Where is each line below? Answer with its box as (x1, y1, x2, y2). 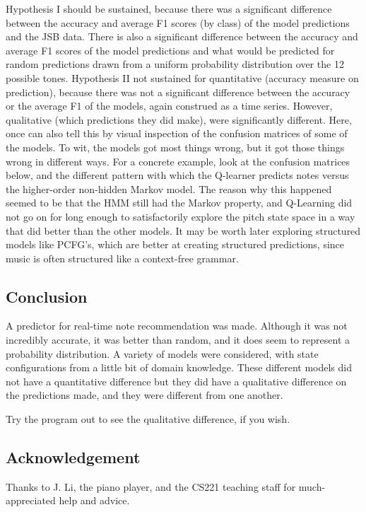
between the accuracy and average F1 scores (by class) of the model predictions (6, 15, 350, 30)
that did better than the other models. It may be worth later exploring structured (6, 223, 361, 238)
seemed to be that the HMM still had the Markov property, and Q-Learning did (6, 195, 353, 210)
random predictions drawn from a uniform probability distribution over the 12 (6, 57, 344, 71)
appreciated (6, 493, 56, 508)
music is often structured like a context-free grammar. (6, 250, 239, 265)
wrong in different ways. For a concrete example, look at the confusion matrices (6, 153, 350, 168)
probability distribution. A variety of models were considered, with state (6, 346, 319, 361)
